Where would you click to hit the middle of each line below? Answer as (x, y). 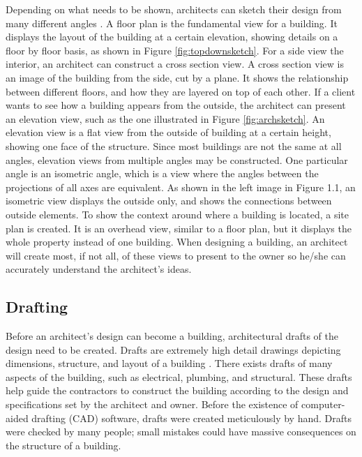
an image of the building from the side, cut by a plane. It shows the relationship (177, 77)
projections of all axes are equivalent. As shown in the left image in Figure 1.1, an (181, 187)
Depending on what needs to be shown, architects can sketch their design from (174, 9)
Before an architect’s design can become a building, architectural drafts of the (172, 336)
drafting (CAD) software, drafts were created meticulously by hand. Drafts (192, 418)
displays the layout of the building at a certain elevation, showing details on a (172, 37)
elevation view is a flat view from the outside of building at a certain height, (168, 132)
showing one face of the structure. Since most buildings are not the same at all (174, 145)
